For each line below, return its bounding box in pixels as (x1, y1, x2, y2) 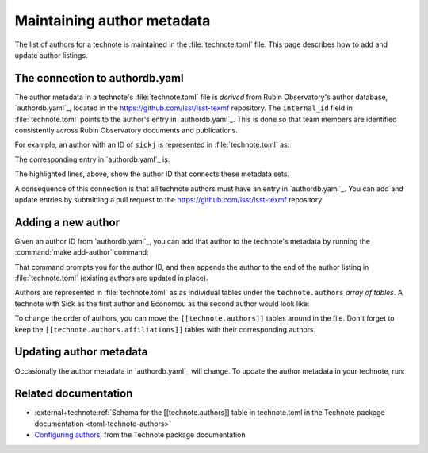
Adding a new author (14, 215, 120, 229)
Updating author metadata (14, 345, 148, 359)
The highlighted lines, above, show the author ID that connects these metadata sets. (14, 169, 289, 179)
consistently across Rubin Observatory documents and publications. (14, 125, 238, 135)
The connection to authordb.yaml (14, 71, 184, 85)
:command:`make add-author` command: (14, 248, 150, 257)
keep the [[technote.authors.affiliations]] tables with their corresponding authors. (14, 324, 316, 334)
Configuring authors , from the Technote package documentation (34, 430, 246, 440)
